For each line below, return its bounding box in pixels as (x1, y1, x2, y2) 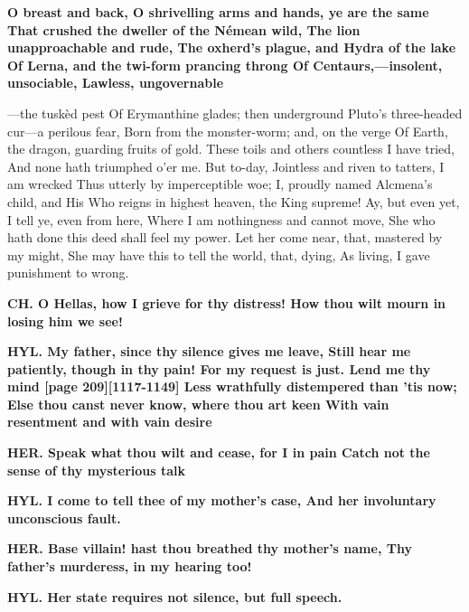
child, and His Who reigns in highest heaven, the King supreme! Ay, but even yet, (7, 192, 460, 211)
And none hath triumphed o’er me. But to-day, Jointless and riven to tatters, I (7, 156, 445, 175)
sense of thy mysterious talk (7, 460, 186, 479)
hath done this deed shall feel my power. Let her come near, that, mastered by (7, 228, 443, 247)
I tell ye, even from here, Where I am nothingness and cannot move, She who (7, 210, 436, 229)
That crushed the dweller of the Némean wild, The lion (7, 20, 361, 39)
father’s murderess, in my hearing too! (7, 557, 252, 576)
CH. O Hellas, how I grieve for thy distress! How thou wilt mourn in (7, 293, 446, 312)
